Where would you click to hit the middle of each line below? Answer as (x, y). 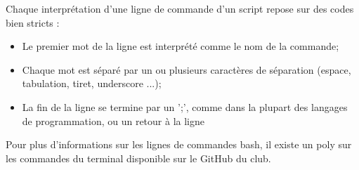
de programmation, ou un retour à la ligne (113, 120)
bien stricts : (33, 22)
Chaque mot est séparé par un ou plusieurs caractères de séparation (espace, (187, 69)
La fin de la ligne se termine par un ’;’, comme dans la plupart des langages (185, 106)
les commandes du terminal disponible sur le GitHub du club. (138, 158)
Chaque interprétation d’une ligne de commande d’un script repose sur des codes (180, 8)
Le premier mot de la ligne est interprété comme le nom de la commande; (181, 46)
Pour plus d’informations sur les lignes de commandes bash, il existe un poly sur (179, 144)
